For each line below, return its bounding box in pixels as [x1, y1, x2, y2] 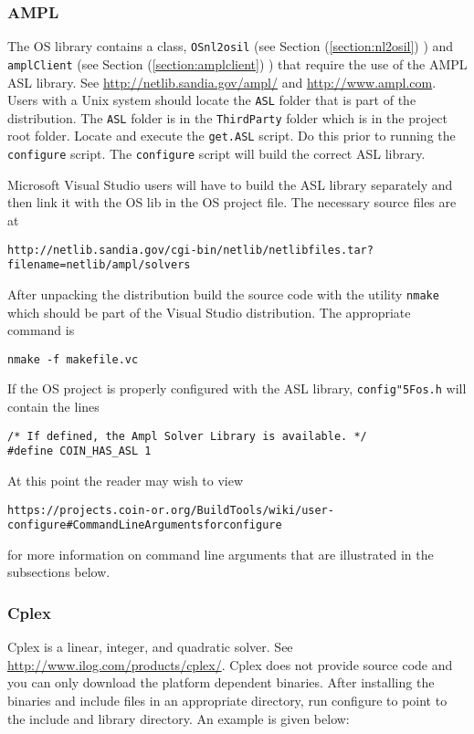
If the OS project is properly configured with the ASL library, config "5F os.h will [7, 379, 467, 398]
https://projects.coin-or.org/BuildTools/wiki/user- [7, 503, 334, 517]
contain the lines [7, 397, 100, 415]
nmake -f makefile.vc [7, 352, 139, 366]
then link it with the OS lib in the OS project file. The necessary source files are [7, 193, 457, 212]
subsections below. [7, 562, 111, 582]
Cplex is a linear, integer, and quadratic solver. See [7, 637, 293, 656]
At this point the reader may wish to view [7, 470, 244, 489]
